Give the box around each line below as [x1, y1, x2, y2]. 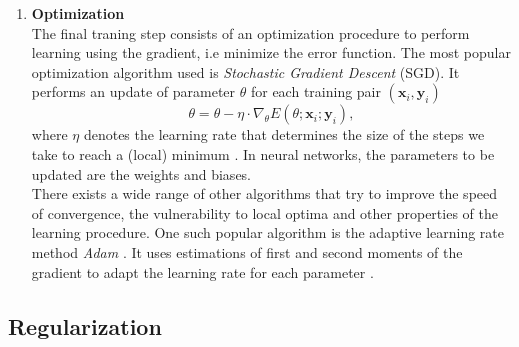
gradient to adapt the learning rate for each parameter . [31, 261, 374, 282]
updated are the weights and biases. [31, 163, 252, 184]
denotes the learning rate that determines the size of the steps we [83, 124, 485, 145]
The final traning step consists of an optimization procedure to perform [31, 22, 470, 43]
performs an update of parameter [31, 81, 236, 102]
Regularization [8, 310, 162, 341]
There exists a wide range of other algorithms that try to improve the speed [31, 183, 498, 204]
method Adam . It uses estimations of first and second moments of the [31, 241, 463, 262]
